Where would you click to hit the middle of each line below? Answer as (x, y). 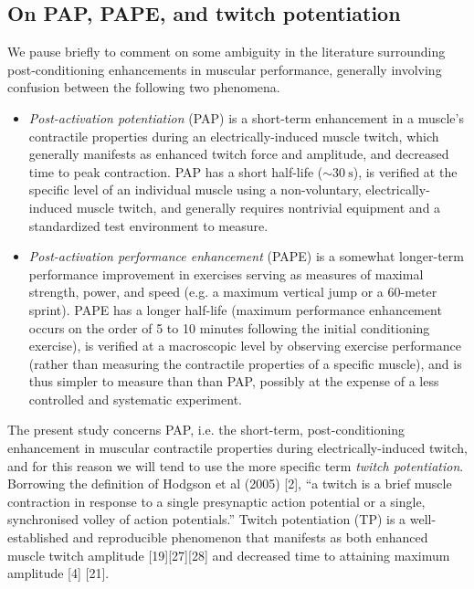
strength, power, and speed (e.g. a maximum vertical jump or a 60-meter (233, 292)
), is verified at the (405, 171)
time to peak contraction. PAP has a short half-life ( (176, 171)
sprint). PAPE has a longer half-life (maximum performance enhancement (235, 309)
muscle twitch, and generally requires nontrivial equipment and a (258, 207)
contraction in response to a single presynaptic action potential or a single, (216, 501)
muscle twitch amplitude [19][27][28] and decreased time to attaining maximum (229, 555)
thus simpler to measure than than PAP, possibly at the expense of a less (234, 381)
